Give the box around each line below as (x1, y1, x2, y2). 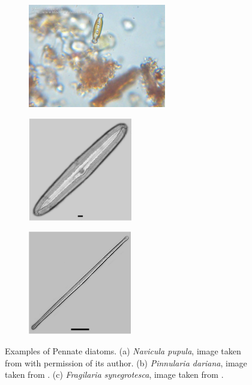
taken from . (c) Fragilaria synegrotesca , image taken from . (5, 368, 224, 381)
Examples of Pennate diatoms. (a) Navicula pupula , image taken (5, 345, 241, 357)
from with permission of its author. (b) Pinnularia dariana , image (5, 356, 247, 369)
